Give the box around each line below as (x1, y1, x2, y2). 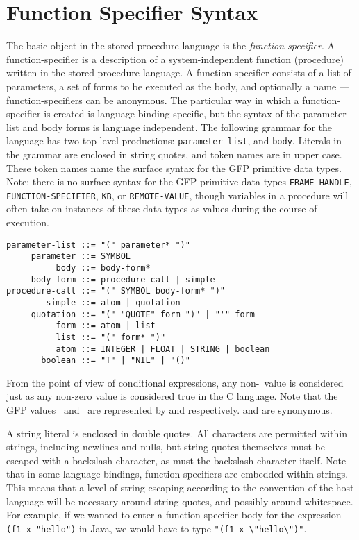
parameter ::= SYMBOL (31, 251, 131, 262)
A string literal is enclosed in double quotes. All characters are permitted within (6, 425, 348, 440)
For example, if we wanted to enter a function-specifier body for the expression (6, 507, 342, 522)
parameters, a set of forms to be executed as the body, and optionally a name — (6, 78, 349, 93)
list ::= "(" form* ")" (56, 332, 166, 342)
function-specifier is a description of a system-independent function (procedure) (6, 51, 344, 66)
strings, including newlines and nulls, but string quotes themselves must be (6, 439, 325, 454)
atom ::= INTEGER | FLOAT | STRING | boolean (56, 344, 270, 354)
